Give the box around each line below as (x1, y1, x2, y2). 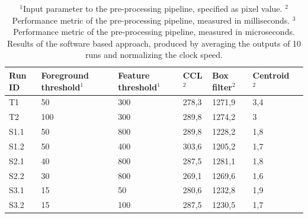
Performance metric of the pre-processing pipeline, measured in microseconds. (13, 25, 295, 38)
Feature (118, 69, 150, 81)
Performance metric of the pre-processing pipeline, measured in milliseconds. (12, 14, 290, 26)
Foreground (41, 69, 89, 81)
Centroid (252, 69, 290, 81)
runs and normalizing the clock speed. (85, 48, 223, 61)
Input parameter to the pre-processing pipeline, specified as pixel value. (23, 2, 283, 14)
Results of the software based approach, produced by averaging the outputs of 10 (7, 37, 301, 49)
